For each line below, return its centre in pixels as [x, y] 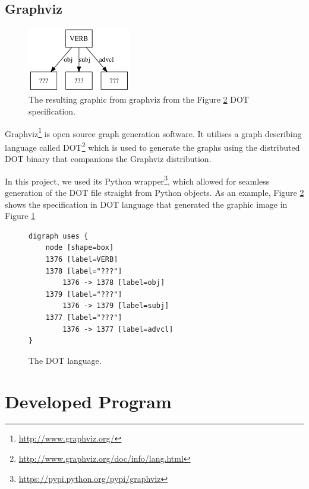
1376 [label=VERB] [82, 259]
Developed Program [88, 401]
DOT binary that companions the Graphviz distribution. [108, 159]
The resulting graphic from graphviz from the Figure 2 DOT [139, 99]
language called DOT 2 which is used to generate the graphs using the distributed [152, 146]
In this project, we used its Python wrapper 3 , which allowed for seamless [137, 180]
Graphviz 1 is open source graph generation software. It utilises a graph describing [153, 132]
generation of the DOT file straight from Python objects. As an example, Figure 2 [154, 193]
